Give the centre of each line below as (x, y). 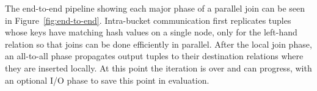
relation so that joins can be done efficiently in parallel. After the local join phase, (158, 44)
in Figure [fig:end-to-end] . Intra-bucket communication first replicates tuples (148, 20)
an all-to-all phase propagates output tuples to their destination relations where (154, 56)
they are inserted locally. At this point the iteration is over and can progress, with (158, 67)
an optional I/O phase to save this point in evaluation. (107, 80)
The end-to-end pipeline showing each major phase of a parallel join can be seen (155, 8)
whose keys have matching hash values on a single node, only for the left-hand (151, 32)
